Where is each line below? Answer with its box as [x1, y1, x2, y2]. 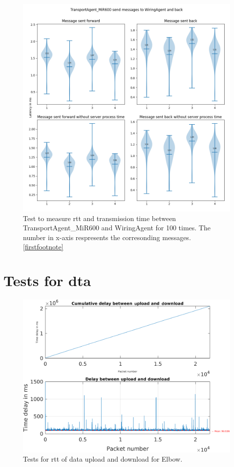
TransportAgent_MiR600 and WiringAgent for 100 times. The [23, 222, 211, 233]
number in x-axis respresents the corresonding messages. [23, 232, 191, 242]
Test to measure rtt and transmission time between [23, 213, 176, 223]
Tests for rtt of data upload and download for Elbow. [23, 454, 183, 464]
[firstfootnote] [23, 242, 64, 252]
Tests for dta [3, 270, 91, 290]
